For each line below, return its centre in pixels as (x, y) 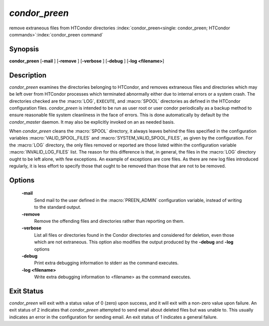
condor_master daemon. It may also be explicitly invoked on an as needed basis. (92, 122)
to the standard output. (58, 207)
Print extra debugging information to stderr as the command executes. (106, 263)
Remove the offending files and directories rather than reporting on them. (109, 221)
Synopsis (24, 49)
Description (28, 75)
